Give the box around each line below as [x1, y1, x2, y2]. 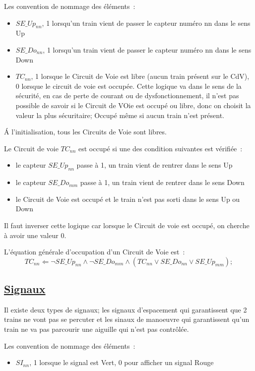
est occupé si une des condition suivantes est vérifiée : [78, 143, 243, 153]
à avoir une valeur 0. [4, 230, 66, 240]
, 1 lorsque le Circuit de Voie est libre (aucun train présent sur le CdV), [31, 71, 250, 81]
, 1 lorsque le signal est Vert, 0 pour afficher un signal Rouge [29, 357, 214, 368]
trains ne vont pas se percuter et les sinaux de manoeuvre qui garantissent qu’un [4, 314, 250, 324]
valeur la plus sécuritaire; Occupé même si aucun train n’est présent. [15, 110, 224, 120]
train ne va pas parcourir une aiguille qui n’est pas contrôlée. [4, 324, 189, 334]
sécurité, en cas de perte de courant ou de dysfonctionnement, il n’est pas [15, 90, 239, 101]
